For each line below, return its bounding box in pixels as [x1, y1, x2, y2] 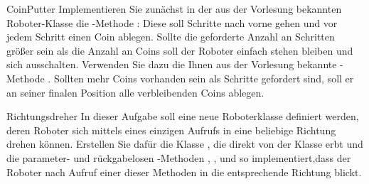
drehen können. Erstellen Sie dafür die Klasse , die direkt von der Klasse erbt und [6, 136, 363, 151]
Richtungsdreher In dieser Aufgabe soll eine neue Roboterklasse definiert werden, [6, 109, 359, 124]
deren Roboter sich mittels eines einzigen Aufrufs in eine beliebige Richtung [6, 122, 336, 137]
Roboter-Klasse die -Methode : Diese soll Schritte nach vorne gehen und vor [6, 15, 338, 30]
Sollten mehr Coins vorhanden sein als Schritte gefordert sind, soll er [53, 70, 354, 85]
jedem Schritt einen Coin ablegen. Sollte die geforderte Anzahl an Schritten [6, 29, 335, 44]
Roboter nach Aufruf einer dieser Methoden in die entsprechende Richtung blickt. [6, 164, 362, 179]
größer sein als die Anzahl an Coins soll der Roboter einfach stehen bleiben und [6, 43, 353, 58]
